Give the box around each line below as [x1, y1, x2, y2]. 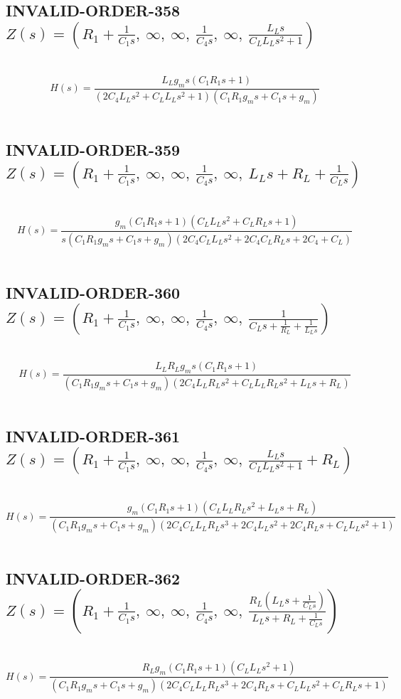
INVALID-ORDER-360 [6, 281, 181, 303]
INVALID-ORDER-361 [6, 425, 181, 447]
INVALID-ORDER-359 [6, 139, 181, 161]
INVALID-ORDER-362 [6, 567, 181, 589]
